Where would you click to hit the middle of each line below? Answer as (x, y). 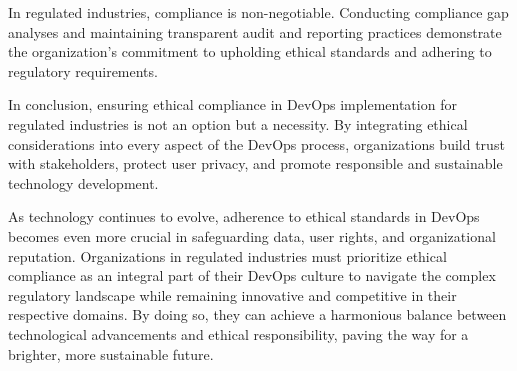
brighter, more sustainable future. (111, 353)
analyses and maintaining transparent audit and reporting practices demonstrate (255, 31)
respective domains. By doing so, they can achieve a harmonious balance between (257, 314)
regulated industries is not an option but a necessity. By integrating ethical (238, 123)
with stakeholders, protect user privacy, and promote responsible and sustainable (255, 163)
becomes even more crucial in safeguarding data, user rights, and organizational (252, 235)
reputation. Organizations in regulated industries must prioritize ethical (227, 255)
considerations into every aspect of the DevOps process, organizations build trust (256, 143)
